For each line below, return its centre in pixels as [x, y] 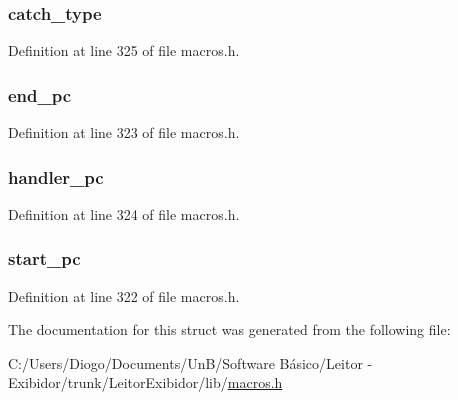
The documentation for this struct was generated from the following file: [229, 329]
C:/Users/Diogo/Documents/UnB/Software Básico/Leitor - [190, 362]
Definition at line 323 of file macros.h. [124, 132]
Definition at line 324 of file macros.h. [124, 213]
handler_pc [56, 176]
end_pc [40, 94]
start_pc [44, 258]
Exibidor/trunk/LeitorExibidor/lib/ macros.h [145, 382]
